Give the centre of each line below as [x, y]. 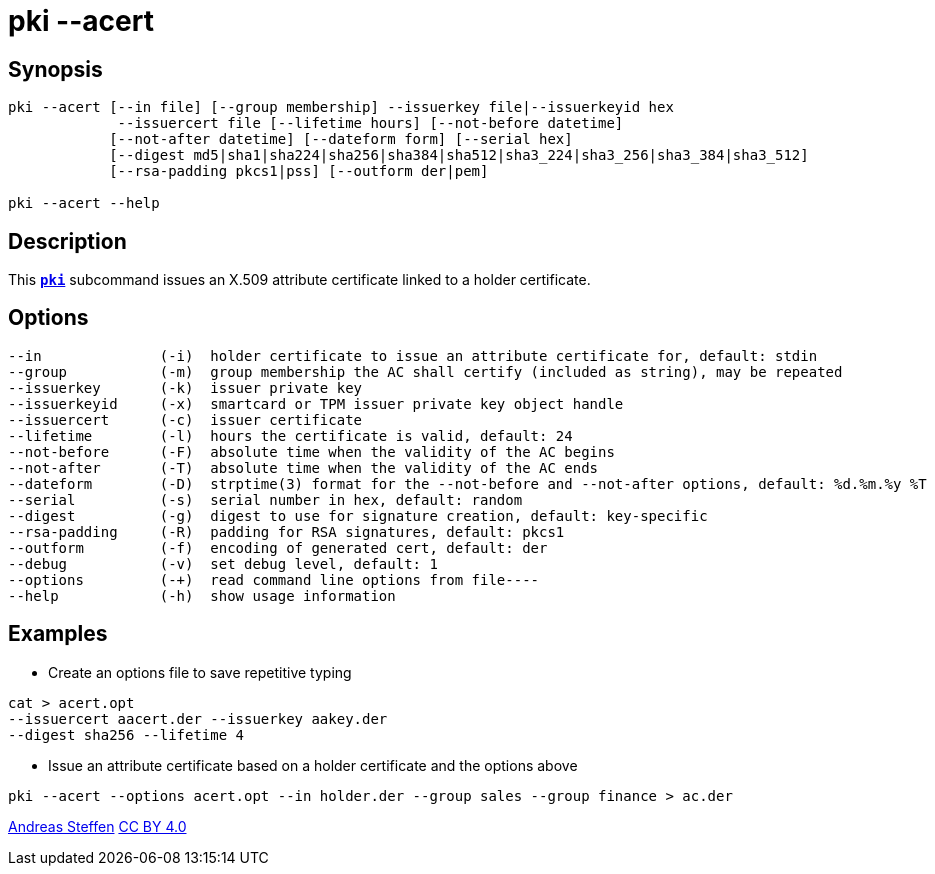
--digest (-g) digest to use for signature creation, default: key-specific [358, 515]
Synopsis [55, 69]
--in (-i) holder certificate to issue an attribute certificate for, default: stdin [413, 355]
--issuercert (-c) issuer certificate [185, 419]
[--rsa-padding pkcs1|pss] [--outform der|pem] [299, 171]
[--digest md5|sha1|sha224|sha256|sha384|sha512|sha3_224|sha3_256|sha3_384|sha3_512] [459, 155]
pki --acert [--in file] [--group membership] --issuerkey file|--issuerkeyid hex [341, 107]
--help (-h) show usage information [202, 595]
